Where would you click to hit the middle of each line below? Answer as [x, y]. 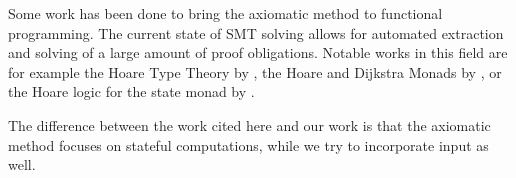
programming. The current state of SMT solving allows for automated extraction [256, 32]
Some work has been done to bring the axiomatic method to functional [225, 13]
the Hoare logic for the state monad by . [131, 91]
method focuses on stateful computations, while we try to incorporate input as [248, 144]
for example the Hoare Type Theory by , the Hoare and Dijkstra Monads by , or [255, 71]
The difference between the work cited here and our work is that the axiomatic [249, 124]
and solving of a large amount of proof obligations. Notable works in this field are [258, 52]
